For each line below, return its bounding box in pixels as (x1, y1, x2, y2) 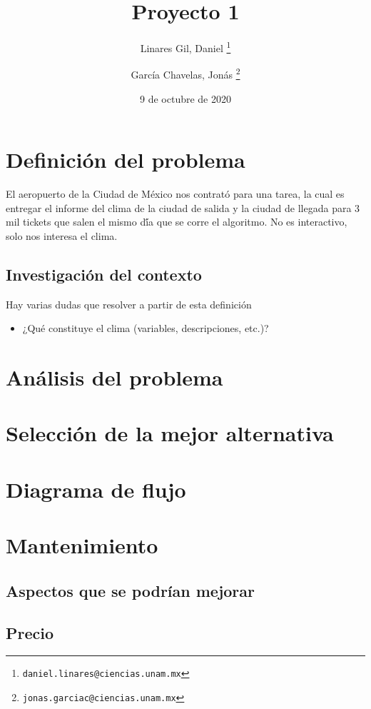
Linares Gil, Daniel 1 (140, 39, 231, 55)
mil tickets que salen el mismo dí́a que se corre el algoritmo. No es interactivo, (6, 214, 347, 229)
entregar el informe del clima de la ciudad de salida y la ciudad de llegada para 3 (6, 200, 360, 215)
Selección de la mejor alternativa (6, 418, 334, 448)
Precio (6, 621, 54, 643)
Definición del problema (6, 145, 245, 174)
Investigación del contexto (6, 263, 202, 285)
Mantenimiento (6, 531, 158, 560)
